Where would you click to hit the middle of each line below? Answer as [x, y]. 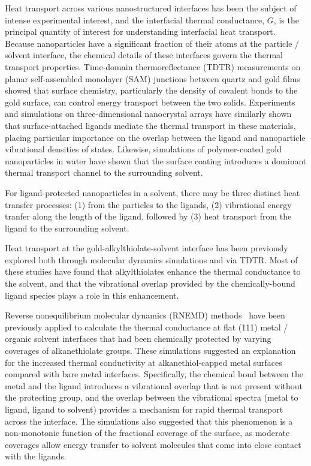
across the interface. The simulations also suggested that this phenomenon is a [149, 421]
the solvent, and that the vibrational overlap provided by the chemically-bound [150, 283]
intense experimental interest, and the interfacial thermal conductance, [135, 19]
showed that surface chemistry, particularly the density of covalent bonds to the [151, 90]
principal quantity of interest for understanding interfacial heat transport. [140, 31]
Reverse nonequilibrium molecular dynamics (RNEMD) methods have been [145, 315]
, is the [286, 19]
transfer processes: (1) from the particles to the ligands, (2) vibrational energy [148, 204]
